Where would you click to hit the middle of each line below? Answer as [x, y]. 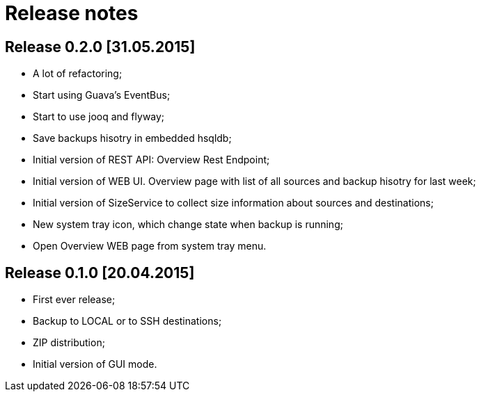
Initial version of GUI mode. [95, 364]
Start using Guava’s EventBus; [102, 95]
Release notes [72, 13]
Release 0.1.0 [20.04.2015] [100, 273]
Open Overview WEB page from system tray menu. [150, 246]
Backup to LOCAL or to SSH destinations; [127, 321]
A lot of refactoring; [78, 74]
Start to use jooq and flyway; [99, 117]
